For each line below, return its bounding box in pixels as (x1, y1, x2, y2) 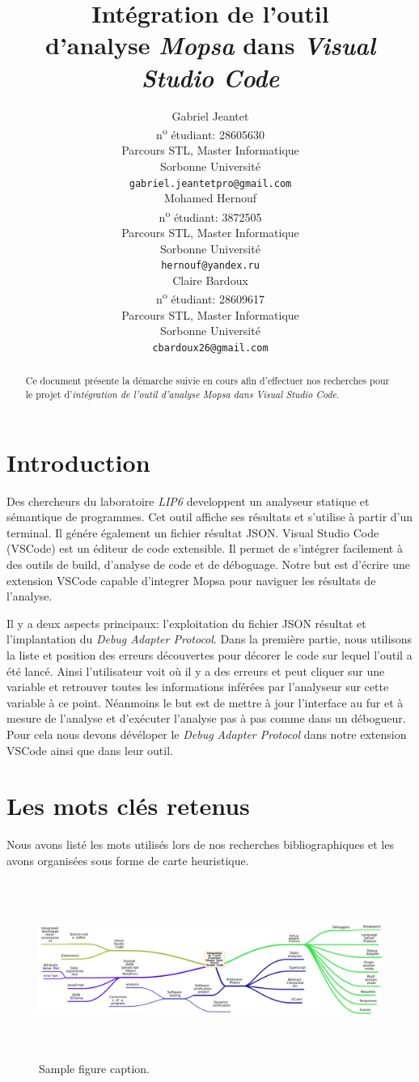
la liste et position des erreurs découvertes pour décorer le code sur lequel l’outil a (6, 646, 413, 663)
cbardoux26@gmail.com (152, 342, 269, 354)
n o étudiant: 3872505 (159, 206, 262, 225)
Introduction (6, 445, 150, 478)
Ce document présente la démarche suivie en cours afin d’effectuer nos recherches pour (25, 374, 390, 388)
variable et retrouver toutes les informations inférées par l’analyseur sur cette (6, 678, 389, 695)
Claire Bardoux (172, 271, 248, 288)
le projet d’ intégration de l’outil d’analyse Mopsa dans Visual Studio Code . (25, 388, 340, 401)
